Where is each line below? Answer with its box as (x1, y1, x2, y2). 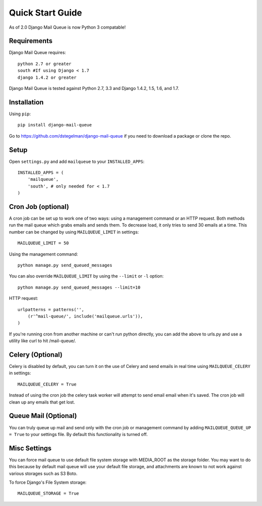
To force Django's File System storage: (9, 479, 87, 485)
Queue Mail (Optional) (9, 412, 77, 420)
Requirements (9, 37, 53, 45)
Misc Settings (9, 444, 52, 452)
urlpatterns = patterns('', (17, 307, 84, 312)
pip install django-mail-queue (17, 122, 92, 128)
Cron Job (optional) (9, 202, 69, 211)
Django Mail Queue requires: (9, 50, 66, 55)
